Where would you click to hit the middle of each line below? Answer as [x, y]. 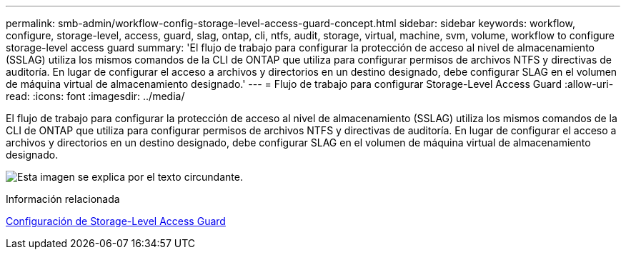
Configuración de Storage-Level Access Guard [116, 221]
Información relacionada [63, 199]
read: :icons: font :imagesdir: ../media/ [95, 96]
